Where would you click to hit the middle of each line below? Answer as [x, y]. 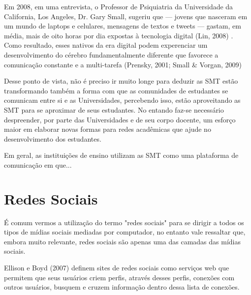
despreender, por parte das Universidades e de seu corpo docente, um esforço [120, 119]
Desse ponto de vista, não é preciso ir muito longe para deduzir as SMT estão [121, 81]
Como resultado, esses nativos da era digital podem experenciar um [106, 45]
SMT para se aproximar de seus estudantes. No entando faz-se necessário [114, 109]
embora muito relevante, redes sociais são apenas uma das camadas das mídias [123, 241]
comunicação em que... [38, 164]
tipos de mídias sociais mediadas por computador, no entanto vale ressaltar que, [125, 232]
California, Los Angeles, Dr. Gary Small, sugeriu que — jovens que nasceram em [126, 16]
